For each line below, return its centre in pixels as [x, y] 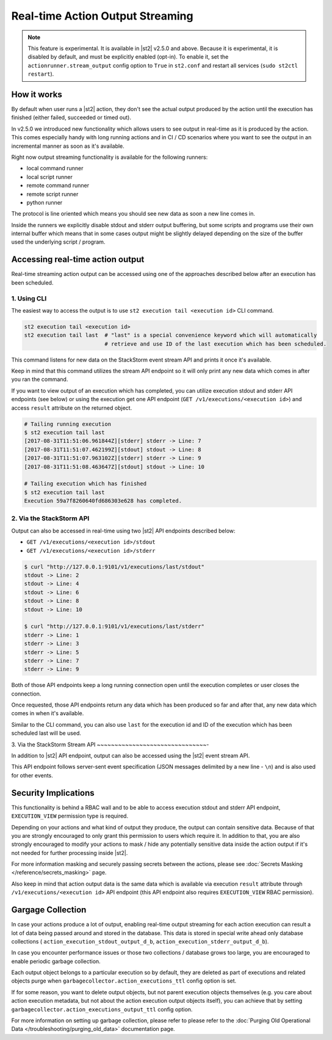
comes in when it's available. [48, 713]
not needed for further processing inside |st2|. [70, 853]
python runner [45, 202]
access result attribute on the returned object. [72, 408]
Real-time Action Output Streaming [102, 16]
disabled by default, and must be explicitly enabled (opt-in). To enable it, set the [128, 57]
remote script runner [52, 194]
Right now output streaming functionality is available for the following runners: [110, 157]
